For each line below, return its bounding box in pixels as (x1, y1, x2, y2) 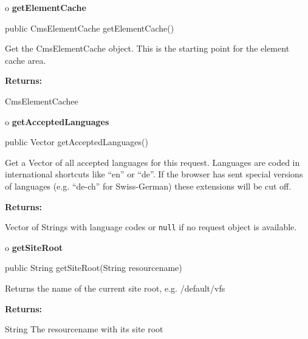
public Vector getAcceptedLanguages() (5, 135, 148, 148)
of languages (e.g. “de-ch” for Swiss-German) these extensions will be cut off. (5, 179, 292, 192)
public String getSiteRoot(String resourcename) (5, 261, 182, 274)
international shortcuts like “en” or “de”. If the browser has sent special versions (5, 168, 303, 180)
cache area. (5, 53, 46, 66)
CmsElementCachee (5, 94, 78, 107)
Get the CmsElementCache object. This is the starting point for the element (5, 42, 290, 55)
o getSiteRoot (5, 241, 63, 253)
